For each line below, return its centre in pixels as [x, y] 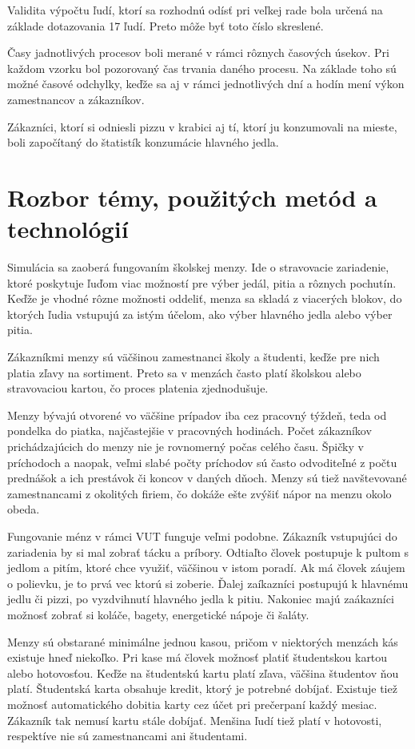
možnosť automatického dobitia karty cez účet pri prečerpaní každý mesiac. [192, 704]
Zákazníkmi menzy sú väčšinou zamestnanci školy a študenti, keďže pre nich [194, 357]
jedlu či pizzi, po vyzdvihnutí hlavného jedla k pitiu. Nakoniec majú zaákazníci [201, 599]
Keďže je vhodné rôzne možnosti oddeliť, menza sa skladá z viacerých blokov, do [205, 298]
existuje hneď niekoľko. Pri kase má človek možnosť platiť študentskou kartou [198, 657]
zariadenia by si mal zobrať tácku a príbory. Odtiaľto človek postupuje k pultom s [208, 552]
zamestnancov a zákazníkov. [76, 99]
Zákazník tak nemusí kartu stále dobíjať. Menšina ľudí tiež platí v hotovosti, [195, 720]
